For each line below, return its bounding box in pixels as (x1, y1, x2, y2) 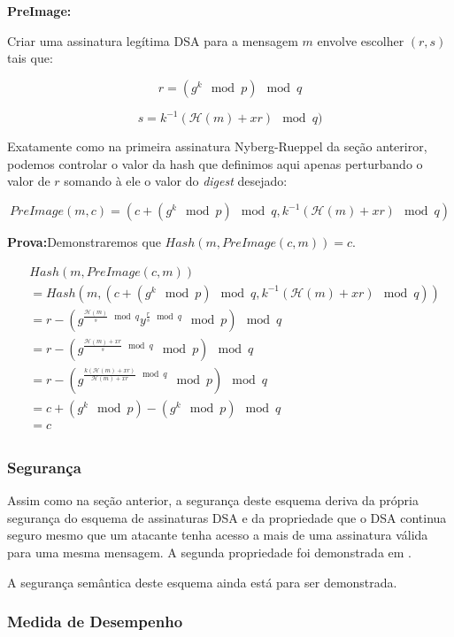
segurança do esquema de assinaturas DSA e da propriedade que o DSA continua (7, 508, 447, 526)
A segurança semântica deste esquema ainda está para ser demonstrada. (7, 572, 397, 591)
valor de (7, 172, 50, 190)
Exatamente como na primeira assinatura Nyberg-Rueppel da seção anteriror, (7, 137, 427, 156)
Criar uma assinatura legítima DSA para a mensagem (7, 31, 298, 50)
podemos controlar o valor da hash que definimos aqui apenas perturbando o (7, 154, 423, 173)
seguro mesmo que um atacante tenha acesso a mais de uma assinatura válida (7, 526, 428, 544)
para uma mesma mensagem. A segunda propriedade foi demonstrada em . (7, 542, 412, 561)
